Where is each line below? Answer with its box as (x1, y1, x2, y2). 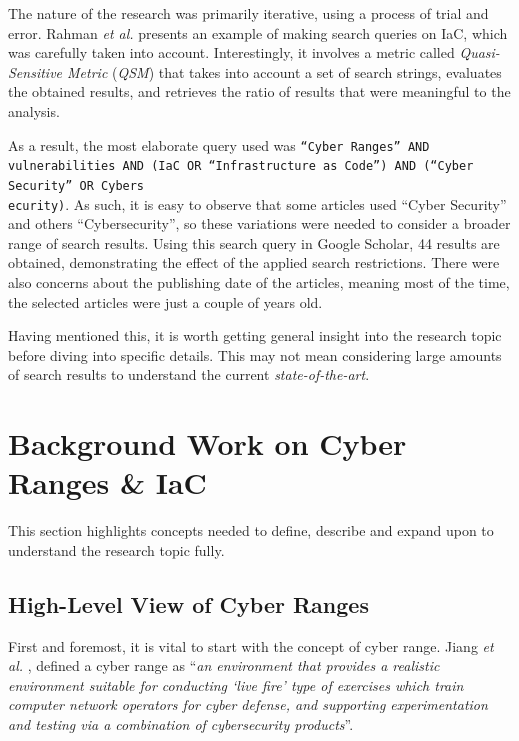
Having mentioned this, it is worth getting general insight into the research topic (8, 325, 502, 346)
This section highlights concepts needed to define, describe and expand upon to (8, 520, 494, 541)
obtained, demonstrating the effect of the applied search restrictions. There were (8, 252, 500, 273)
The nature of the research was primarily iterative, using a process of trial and (8, 3, 489, 23)
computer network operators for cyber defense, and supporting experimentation (8, 694, 488, 715)
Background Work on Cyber (8, 423, 407, 464)
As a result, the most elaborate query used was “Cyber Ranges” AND (8, 134, 430, 155)
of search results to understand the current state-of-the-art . (8, 364, 370, 385)
